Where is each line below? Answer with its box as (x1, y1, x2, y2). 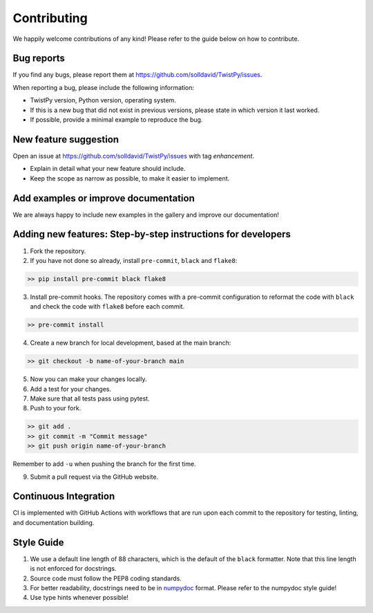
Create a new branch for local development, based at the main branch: (30, 339, 231, 347)
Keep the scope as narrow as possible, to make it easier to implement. (30, 174, 230, 183)
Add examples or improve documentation (12, 192, 195, 204)
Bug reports (12, 53, 66, 64)
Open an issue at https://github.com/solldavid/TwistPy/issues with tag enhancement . (12, 152, 255, 160)
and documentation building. (12, 518, 95, 527)
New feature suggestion (12, 134, 119, 145)
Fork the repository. (30, 246, 86, 255)
